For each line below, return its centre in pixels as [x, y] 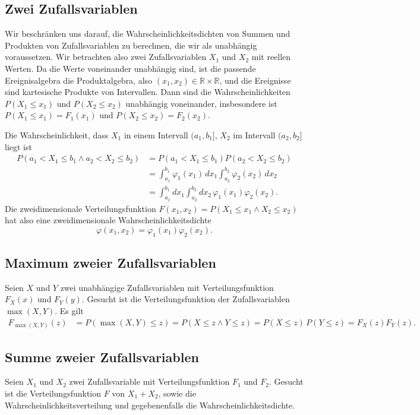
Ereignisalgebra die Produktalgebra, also [79, 80]
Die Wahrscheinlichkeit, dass [57, 134]
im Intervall [254, 134]
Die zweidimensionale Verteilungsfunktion [80, 208]
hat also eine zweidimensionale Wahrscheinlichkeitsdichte [108, 220]
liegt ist [18, 146]
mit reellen [271, 57]
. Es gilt [69, 311]
